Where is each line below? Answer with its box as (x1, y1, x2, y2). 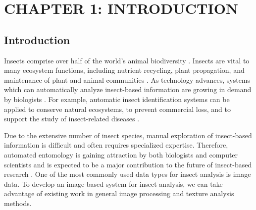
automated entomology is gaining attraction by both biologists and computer (4, 149, 238, 159)
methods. (4, 198, 32, 208)
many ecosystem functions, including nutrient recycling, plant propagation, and (4, 65, 245, 75)
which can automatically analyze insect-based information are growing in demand (4, 84, 252, 95)
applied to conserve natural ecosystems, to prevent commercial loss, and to (4, 104, 231, 114)
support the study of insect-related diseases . (4, 113, 140, 124)
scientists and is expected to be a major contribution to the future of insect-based (4, 159, 252, 169)
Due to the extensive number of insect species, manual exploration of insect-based (4, 130, 252, 140)
